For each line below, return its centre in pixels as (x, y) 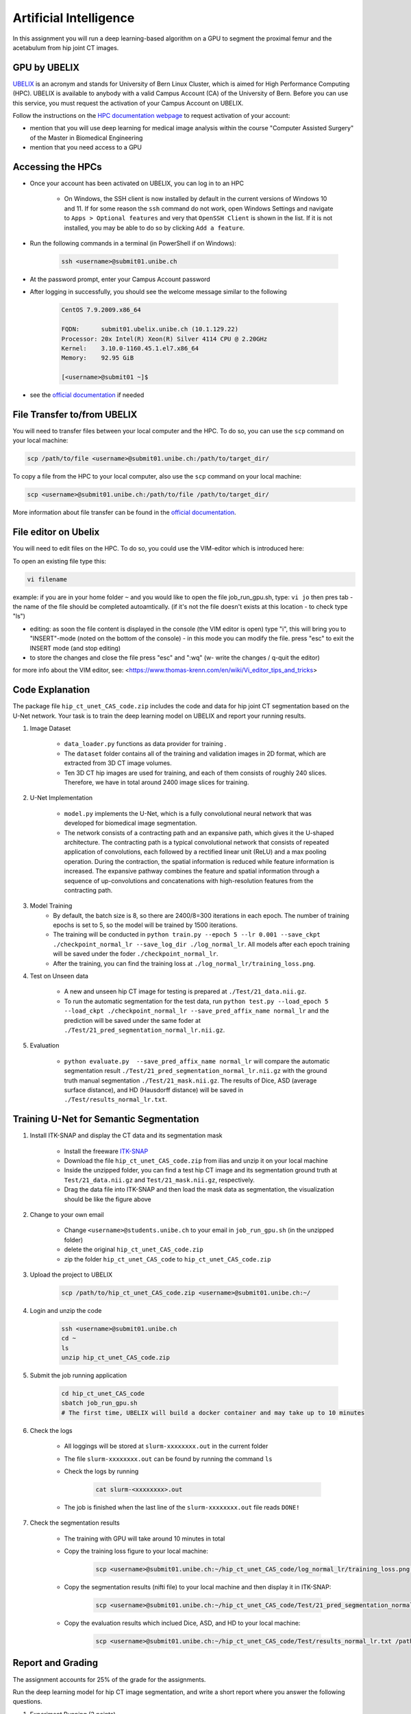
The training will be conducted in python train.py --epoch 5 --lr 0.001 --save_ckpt (187, 934)
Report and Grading (55, 1663)
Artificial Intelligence (74, 18)
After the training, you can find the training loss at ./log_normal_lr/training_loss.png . (184, 963)
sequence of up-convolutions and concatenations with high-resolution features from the (189, 880)
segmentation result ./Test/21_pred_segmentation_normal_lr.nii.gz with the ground (196, 1071)
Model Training (51, 906)
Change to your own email (67, 1214)
